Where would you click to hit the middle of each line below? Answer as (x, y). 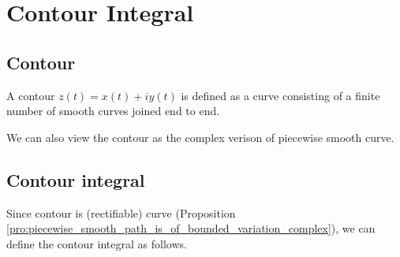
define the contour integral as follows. (97, 243)
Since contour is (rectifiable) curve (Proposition (121, 212)
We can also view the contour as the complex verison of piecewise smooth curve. (200, 137)
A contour (31, 95)
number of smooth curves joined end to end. (113, 111)
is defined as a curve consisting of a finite (280, 95)
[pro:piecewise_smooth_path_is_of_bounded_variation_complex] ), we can (191, 228)
